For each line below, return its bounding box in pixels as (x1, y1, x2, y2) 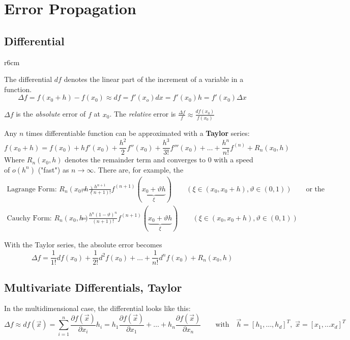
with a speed (214, 154, 253, 165)
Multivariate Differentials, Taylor (4, 279, 182, 295)
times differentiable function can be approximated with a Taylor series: (26, 127, 250, 138)
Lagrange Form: (7, 185, 57, 193)
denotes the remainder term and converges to (65, 154, 206, 165)
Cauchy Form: (7, 214, 52, 222)
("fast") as (38, 164, 69, 175)
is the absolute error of (16, 108, 86, 119)
